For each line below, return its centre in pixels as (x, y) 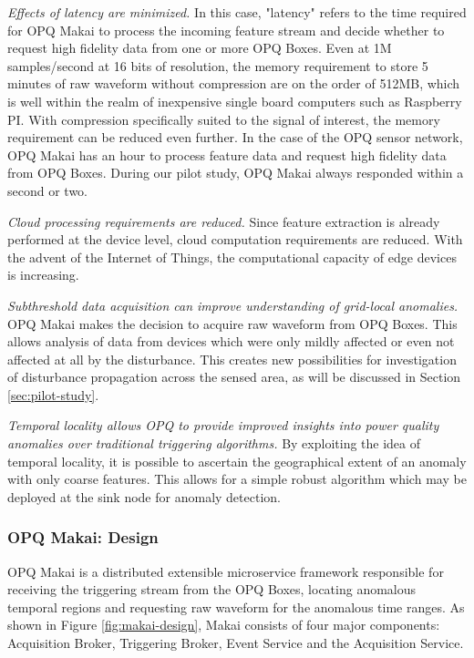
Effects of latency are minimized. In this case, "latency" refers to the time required (237, 12)
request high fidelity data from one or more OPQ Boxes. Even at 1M (200, 48)
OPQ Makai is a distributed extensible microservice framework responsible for (226, 571)
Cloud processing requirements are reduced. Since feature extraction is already (224, 221)
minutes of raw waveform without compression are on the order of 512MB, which (234, 83)
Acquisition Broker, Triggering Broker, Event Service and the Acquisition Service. (236, 643)
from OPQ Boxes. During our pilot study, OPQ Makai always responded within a (236, 173)
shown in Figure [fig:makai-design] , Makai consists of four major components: (224, 625)
